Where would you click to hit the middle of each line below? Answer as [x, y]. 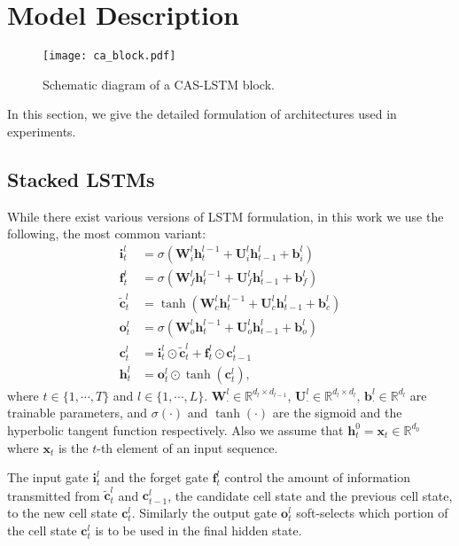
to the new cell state [62, 513]
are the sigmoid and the [337, 413]
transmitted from [54, 495]
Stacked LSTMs [81, 179]
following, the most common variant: [107, 234]
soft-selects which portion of [372, 513]
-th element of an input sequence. [187, 447]
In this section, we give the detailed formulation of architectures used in [202, 114]
